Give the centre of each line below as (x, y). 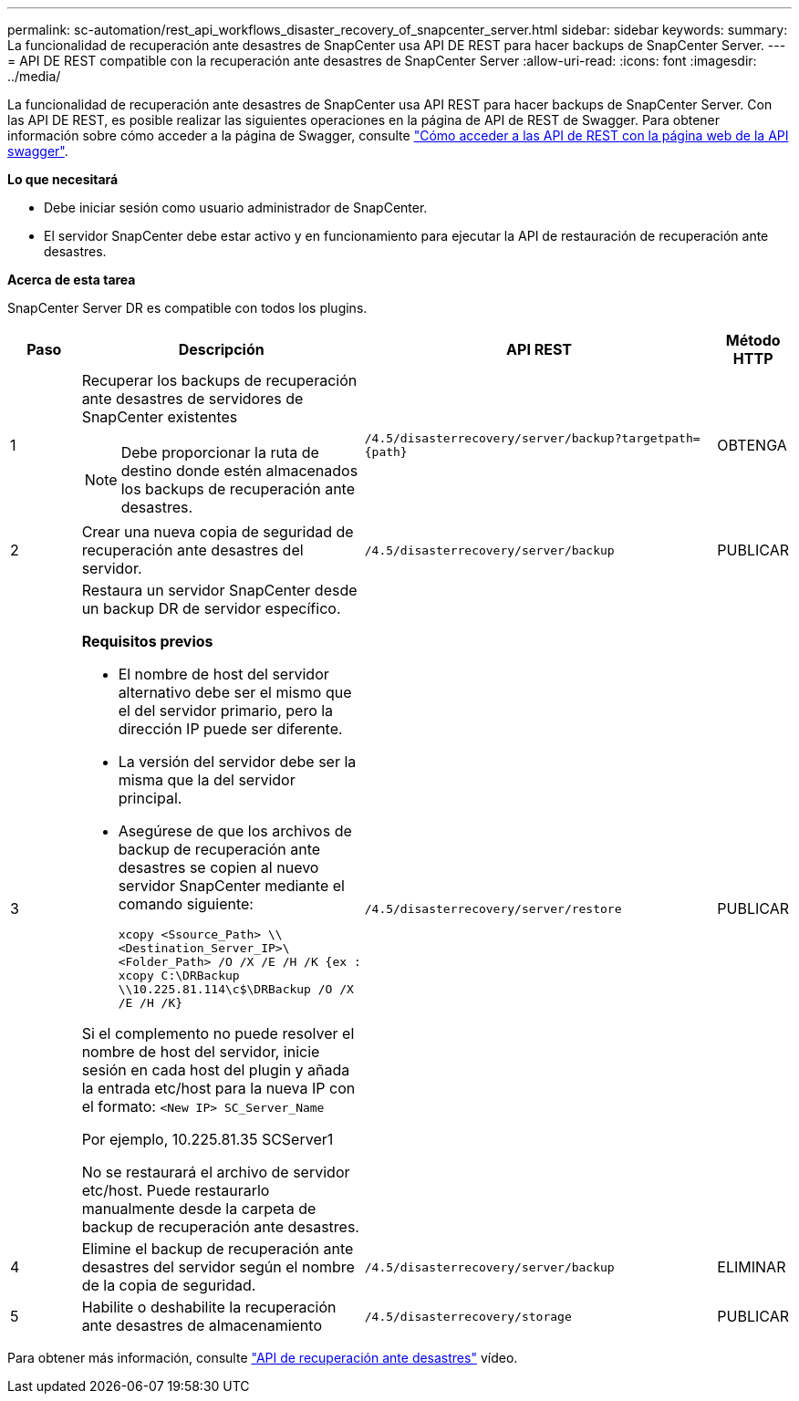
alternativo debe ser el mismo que (235, 692)
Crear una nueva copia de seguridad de (218, 532)
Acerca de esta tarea (72, 280)
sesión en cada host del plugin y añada (216, 1070)
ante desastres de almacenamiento (202, 1325)
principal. (150, 798)
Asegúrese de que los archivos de (235, 831)
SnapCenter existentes (160, 417)
